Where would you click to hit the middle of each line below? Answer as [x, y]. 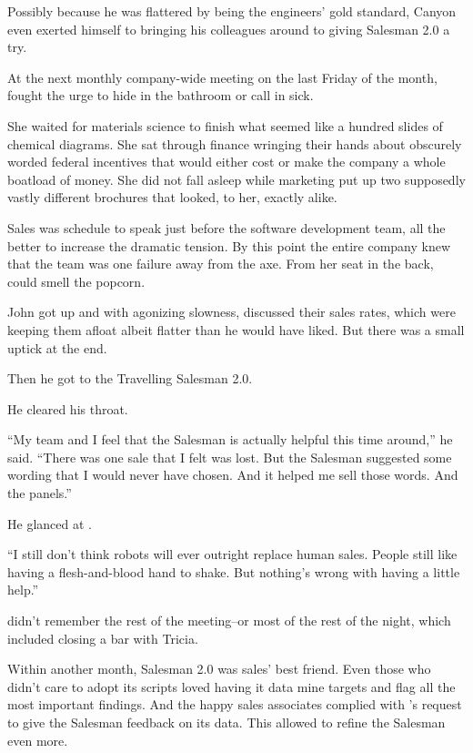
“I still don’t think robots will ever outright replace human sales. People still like [232, 554]
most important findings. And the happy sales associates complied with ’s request [235, 704]
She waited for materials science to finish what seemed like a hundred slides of [225, 125]
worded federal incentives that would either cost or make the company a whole [226, 162]
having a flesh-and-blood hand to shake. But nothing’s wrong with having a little [234, 571]
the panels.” [40, 493]
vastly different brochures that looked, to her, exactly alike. [172, 197]
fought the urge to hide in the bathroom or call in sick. [161, 95]
